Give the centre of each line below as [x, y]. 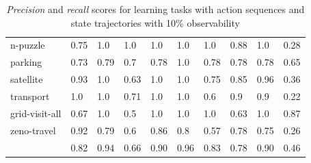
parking [26, 62]
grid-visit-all [36, 113]
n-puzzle [28, 45]
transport [30, 96]
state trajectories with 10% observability [155, 22]
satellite [27, 79]
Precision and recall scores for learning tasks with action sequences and [155, 9]
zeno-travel [33, 130]
